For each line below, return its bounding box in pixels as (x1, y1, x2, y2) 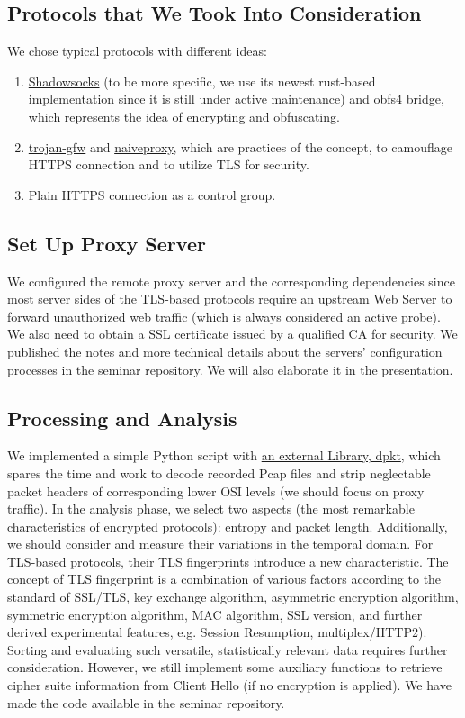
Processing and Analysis (7, 404, 237, 432)
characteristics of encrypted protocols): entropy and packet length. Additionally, (7, 516, 448, 535)
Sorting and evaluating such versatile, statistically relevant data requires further (7, 640, 448, 659)
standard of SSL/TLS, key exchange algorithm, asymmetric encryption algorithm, (7, 587, 459, 606)
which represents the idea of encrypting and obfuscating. (28, 106, 340, 125)
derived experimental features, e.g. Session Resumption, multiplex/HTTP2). (7, 623, 427, 641)
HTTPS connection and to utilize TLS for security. (28, 155, 309, 174)
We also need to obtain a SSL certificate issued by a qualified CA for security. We (7, 324, 458, 343)
